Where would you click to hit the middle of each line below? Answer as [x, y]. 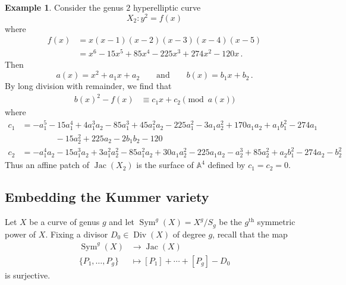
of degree [189, 234]
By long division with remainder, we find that [88, 86]
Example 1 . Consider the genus [64, 7]
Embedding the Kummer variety [107, 197]
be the [230, 222]
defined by [227, 165]
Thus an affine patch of [47, 165]
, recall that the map [250, 234]
